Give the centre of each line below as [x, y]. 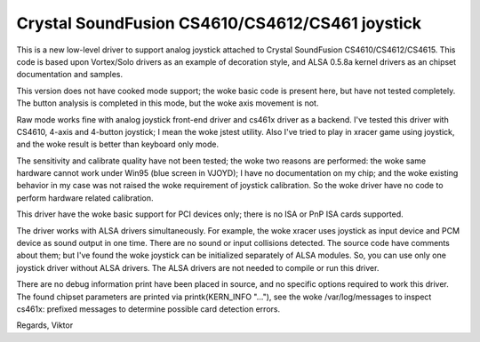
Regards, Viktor [45, 325]
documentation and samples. [70, 75]
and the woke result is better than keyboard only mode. [118, 144]
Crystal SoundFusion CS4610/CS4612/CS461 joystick [219, 23]
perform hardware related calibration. [85, 198]
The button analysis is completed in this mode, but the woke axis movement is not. [168, 103]
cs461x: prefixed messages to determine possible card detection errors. [148, 309]
